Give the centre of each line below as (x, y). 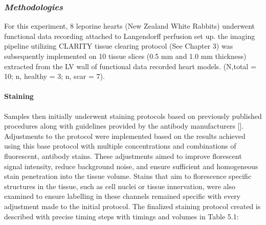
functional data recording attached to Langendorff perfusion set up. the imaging (130, 36)
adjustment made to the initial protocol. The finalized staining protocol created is (132, 206)
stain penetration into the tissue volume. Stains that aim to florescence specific (128, 176)
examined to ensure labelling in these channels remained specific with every (123, 196)
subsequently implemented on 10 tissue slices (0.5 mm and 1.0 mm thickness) (125, 56)
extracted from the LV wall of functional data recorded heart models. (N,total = (130, 66)
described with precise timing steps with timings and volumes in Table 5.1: (121, 216)
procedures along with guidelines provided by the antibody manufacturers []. (124, 126)
